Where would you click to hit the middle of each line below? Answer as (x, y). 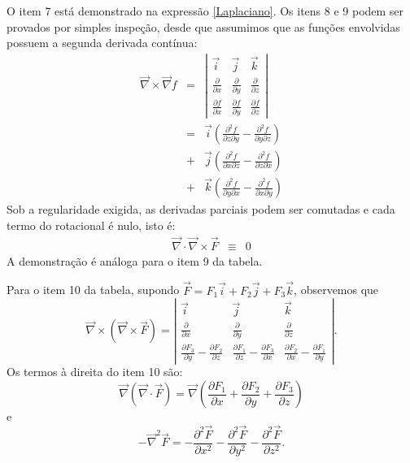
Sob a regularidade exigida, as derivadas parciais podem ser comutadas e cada (201, 209)
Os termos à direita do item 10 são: (95, 372)
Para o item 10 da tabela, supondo (93, 290)
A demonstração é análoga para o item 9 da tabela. (135, 260)
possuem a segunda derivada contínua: (102, 43)
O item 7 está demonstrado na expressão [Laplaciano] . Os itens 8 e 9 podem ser (205, 11)
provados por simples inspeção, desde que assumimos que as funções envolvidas (203, 26)
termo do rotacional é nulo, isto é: (91, 225)
